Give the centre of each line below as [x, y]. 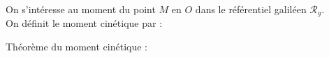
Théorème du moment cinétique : [77, 47]
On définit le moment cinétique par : [84, 23]
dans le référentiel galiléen [251, 9]
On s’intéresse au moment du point [81, 9]
